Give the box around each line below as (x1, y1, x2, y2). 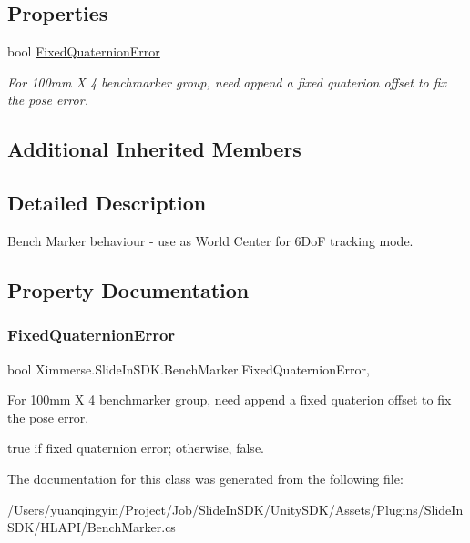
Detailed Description (7, 189, 207, 217)
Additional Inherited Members (7, 135, 301, 163)
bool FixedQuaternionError (7, 42, 160, 61)
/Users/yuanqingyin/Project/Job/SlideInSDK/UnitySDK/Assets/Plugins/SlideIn (7, 499, 464, 518)
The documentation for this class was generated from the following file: (7, 468, 404, 487)
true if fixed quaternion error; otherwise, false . (7, 438, 265, 457)
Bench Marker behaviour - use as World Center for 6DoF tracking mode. (7, 231, 414, 250)
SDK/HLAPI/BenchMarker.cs (7, 517, 176, 537)
